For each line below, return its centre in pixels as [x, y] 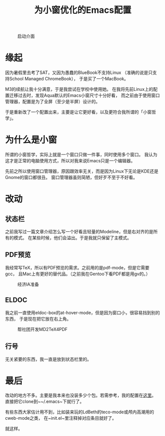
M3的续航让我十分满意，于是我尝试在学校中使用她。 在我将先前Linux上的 [79, 89]
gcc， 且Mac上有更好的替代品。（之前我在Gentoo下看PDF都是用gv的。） [78, 274]
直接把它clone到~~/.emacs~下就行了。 [45, 401]
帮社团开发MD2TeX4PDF [43, 329]
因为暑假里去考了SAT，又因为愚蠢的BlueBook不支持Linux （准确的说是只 [79, 73]
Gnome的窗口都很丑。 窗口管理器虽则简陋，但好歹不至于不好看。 [71, 178]
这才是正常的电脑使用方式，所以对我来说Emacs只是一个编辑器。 [70, 161]
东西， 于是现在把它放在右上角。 [38, 319]
